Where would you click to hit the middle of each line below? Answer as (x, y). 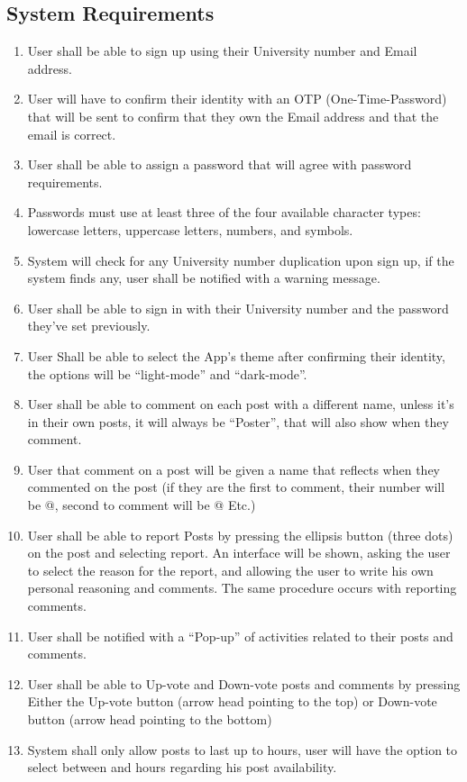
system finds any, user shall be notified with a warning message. (204, 278)
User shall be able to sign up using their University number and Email (222, 51)
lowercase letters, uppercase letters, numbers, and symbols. (190, 229)
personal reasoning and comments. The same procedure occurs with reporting (242, 588)
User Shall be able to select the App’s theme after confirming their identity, (236, 355)
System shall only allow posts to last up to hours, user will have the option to (243, 749)
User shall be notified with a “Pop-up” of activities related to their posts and (240, 636)
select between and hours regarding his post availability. (182, 767)
